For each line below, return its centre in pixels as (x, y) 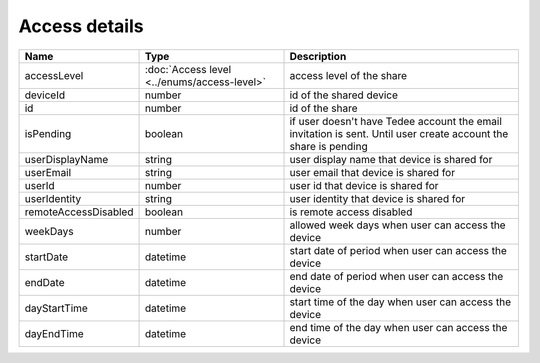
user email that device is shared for (372, 172)
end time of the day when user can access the (398, 327)
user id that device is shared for (364, 185)
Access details (81, 26)
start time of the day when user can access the (400, 302)
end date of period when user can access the (396, 276)
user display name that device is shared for (391, 159)
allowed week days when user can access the (397, 225)
